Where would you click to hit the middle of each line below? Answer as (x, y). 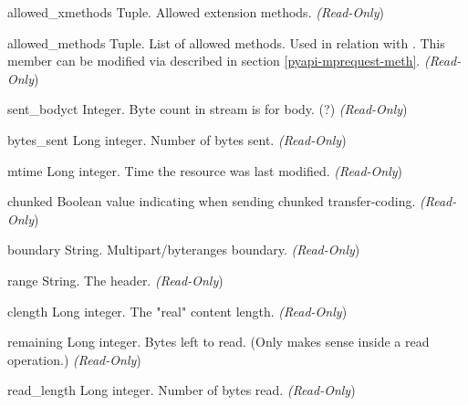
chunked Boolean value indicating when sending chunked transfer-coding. (212, 201)
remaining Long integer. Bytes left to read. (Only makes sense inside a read (218, 342)
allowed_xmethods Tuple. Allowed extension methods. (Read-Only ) (196, 12)
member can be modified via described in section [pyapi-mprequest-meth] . (214, 61)
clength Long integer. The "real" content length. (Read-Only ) (177, 311)
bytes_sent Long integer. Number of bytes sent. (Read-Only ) (177, 139)
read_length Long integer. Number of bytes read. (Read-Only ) (182, 390)
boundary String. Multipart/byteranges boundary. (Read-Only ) (184, 250)
